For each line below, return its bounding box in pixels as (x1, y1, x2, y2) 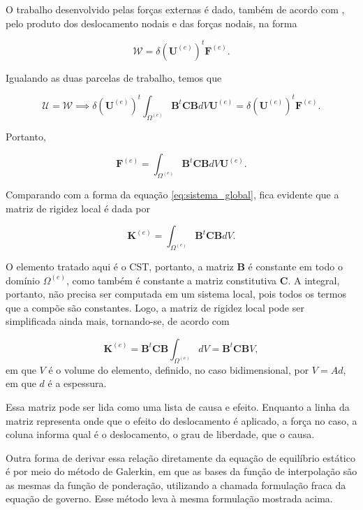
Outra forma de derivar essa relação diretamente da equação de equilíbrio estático (6, 450, 355, 465)
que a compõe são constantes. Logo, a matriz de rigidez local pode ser (6, 300, 304, 314)
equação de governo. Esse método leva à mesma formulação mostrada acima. (6, 491, 333, 506)
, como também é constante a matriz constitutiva (66, 272, 277, 287)
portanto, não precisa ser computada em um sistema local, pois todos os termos (6, 286, 346, 301)
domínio (6, 272, 40, 287)
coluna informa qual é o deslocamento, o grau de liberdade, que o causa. (6, 427, 315, 442)
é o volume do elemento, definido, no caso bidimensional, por (48, 362, 309, 377)
